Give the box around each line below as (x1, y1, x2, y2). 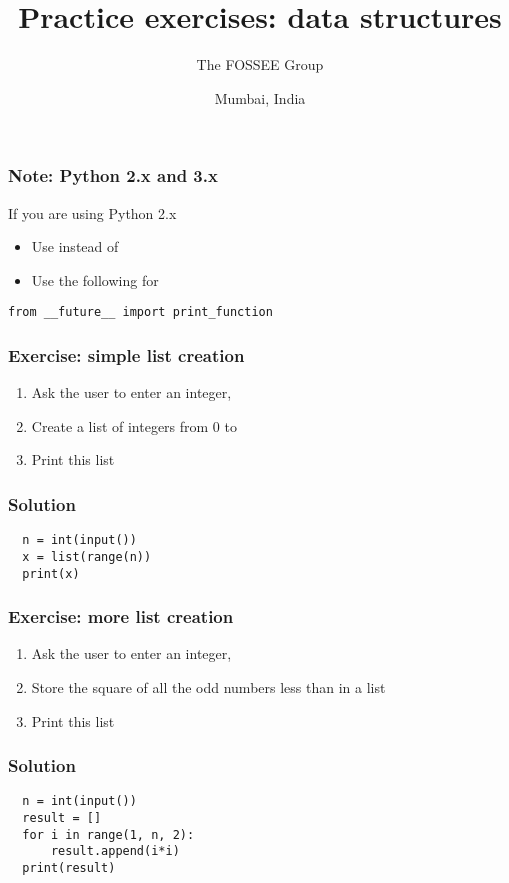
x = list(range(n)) (22, 549, 152, 564)
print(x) (22, 566, 80, 581)
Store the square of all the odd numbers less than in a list (31, 677, 386, 698)
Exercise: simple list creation (8, 342, 245, 367)
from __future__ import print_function (8, 305, 273, 320)
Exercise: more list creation (8, 604, 234, 629)
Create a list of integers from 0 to (31, 415, 237, 436)
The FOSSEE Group (196, 54, 324, 75)
